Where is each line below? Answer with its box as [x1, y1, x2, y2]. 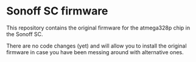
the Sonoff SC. [6, 30, 43, 37]
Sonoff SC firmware [6, 4, 108, 18]
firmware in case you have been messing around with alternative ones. [6, 48, 184, 55]
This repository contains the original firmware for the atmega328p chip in [6, 24, 191, 31]
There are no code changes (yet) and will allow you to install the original [6, 42, 187, 49]
